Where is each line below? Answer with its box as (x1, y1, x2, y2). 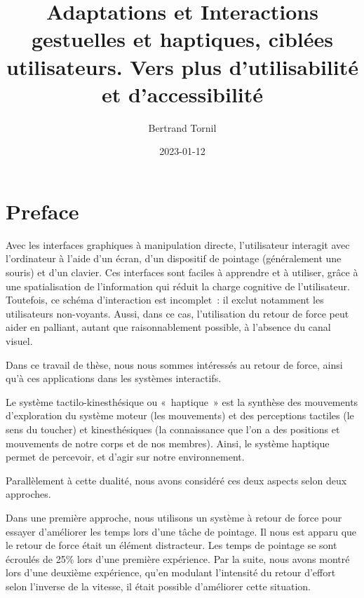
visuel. (6, 333, 33, 348)
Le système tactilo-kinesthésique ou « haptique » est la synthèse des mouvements (6, 394, 358, 409)
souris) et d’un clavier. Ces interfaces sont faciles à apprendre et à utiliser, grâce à (6, 265, 358, 279)
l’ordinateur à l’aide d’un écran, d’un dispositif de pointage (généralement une (6, 251, 342, 266)
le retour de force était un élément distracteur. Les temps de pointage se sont (6, 538, 337, 552)
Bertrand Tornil (148, 120, 217, 135)
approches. (6, 487, 51, 501)
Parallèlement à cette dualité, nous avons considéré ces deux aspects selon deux (6, 473, 347, 487)
